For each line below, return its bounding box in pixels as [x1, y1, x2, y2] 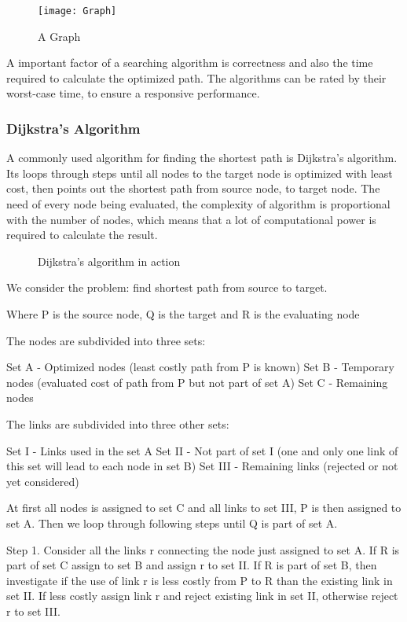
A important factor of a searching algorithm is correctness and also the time [6, 54, 373, 71]
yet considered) [6, 473, 79, 489]
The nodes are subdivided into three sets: [6, 332, 206, 348]
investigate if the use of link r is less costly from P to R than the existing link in [6, 572, 393, 588]
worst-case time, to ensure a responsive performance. [6, 85, 260, 101]
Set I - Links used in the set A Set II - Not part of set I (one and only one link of [6, 442, 398, 458]
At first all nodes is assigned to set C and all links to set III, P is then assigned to [6, 499, 401, 516]
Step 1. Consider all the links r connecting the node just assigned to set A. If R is [6, 541, 400, 558]
